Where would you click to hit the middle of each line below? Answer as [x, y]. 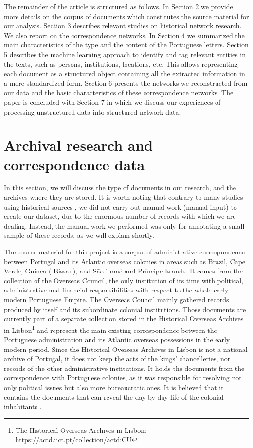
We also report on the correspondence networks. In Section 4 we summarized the [124, 35]
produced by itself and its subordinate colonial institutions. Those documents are [125, 309]
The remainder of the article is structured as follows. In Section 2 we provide [118, 6]
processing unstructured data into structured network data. [92, 111]
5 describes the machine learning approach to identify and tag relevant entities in [125, 54]
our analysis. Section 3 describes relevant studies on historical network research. [123, 26]
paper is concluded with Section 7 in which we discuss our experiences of [112, 102]
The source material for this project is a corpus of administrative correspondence [125, 252]
